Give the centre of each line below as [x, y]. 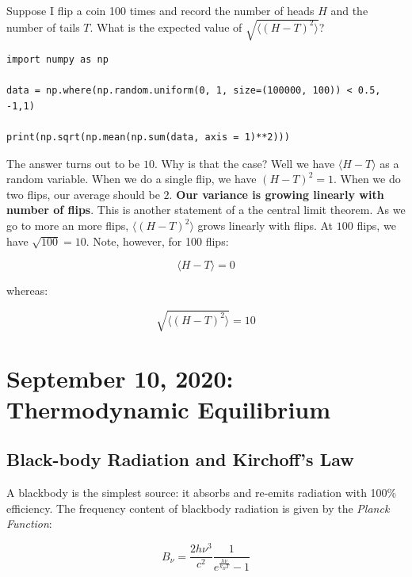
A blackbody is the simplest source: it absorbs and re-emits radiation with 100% [202, 493]
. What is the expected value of [166, 27]
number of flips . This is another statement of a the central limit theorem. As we [206, 210]
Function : [29, 524]
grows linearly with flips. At [265, 225]
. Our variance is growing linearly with [277, 194]
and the [349, 10]
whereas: [27, 290]
